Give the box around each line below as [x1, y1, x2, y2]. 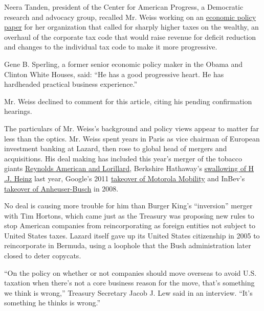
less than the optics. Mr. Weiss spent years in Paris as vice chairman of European [4, 133, 260, 143]
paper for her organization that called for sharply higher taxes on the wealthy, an [4, 21, 259, 32]
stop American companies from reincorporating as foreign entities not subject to [4, 220, 256, 231]
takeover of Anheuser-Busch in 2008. [4, 183, 119, 194]
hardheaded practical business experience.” [4, 79, 138, 89]
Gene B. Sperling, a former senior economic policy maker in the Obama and [4, 58, 243, 69]
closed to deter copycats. [4, 250, 81, 261]
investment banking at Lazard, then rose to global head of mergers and [4, 143, 227, 154]
